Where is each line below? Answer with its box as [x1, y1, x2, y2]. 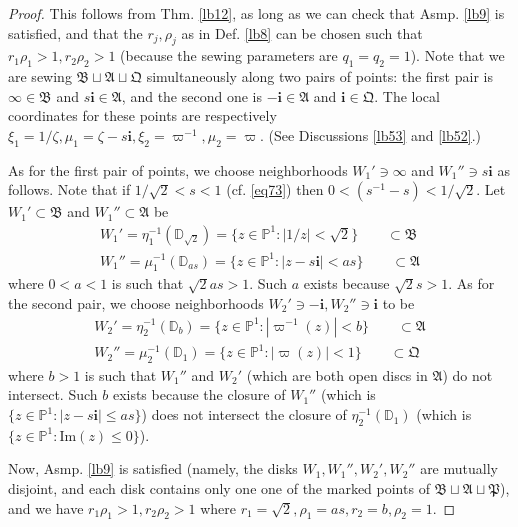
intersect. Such [8, 384, 98, 405]
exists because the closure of [112, 384, 286, 405]
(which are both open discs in [246, 364, 428, 385]
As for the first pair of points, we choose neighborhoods [8, 159, 348, 180]
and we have [8, 497, 84, 518]
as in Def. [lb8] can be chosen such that [181, 22, 423, 43]
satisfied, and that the [8, 22, 143, 43]
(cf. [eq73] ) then [226, 179, 324, 200]
